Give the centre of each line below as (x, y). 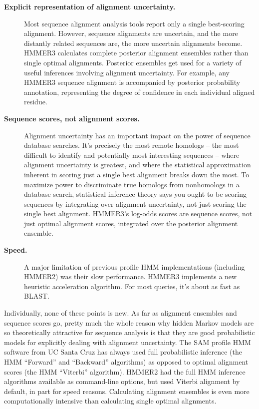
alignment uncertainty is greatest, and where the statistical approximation (137, 165)
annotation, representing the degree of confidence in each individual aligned (139, 92)
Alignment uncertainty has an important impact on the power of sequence (137, 135)
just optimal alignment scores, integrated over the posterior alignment (131, 223)
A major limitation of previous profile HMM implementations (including (134, 266)
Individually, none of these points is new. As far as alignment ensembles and (121, 313)
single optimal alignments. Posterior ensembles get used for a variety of (133, 62)
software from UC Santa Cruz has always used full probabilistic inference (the (123, 352)
